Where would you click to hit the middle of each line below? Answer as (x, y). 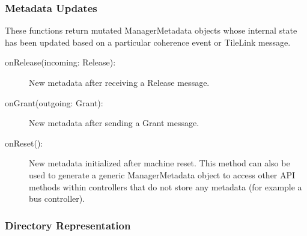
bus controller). (57, 198)
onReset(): (24, 143)
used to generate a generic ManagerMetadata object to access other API (162, 174)
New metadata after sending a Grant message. (114, 123)
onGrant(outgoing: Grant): (54, 102)
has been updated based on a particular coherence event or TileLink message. (148, 42)
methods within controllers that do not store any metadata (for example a (166, 186)
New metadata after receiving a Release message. (119, 82)
